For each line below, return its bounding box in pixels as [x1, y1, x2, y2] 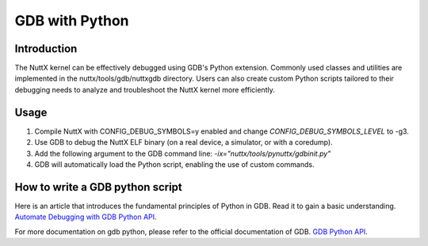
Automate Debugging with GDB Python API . [14, 212, 158, 221]
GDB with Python [14, 12, 130, 29]
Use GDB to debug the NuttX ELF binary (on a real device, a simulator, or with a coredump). [34, 138, 333, 147]
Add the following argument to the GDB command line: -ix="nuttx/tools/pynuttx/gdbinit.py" [34, 149, 331, 158]
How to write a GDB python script [14, 180, 182, 194]
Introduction [14, 42, 78, 55]
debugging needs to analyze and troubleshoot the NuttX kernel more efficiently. [14, 85, 275, 94]
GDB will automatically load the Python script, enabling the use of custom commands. [34, 159, 315, 169]
